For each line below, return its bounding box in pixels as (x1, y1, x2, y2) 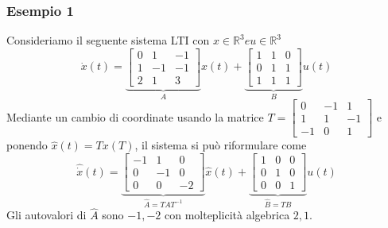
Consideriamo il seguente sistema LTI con (6, 32, 210, 48)
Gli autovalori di (6, 207, 87, 223)
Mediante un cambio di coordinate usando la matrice (6, 108, 264, 125)
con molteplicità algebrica (164, 207, 290, 223)
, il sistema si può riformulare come (134, 137, 307, 153)
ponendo (6, 137, 48, 153)
